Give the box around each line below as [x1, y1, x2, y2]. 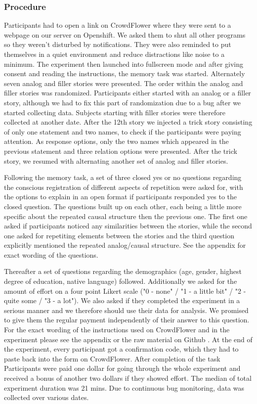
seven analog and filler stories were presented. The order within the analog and [4, 78, 243, 88]
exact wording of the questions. [4, 249, 98, 260]
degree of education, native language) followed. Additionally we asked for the [4, 276, 237, 286]
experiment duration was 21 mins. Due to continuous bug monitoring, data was [4, 382, 244, 393]
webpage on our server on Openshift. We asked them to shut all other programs [4, 29, 246, 40]
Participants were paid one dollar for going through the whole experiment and [4, 363, 241, 373]
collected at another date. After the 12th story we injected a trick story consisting [4, 117, 253, 127]
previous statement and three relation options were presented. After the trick [4, 145, 237, 156]
